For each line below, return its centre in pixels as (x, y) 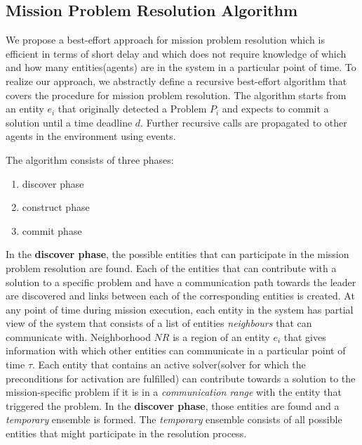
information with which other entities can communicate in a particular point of (176, 350)
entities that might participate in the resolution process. (126, 433)
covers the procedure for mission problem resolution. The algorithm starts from (176, 95)
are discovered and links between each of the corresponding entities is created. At (180, 296)
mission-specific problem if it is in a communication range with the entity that (174, 392)
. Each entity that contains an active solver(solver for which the (169, 365)
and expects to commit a (275, 109)
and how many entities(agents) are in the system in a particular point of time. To (181, 67)
